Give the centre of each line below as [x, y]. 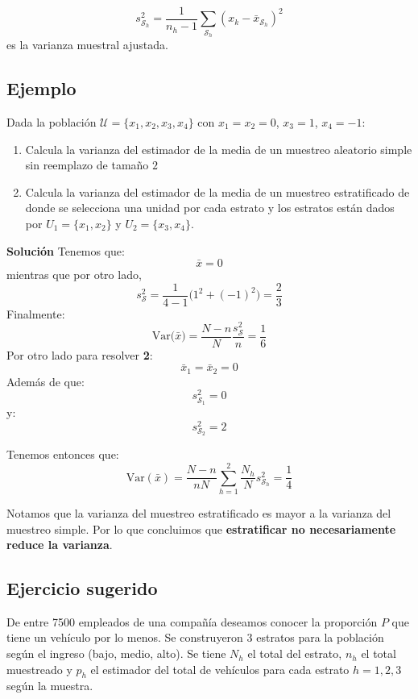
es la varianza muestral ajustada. [87, 45]
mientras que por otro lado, [74, 275]
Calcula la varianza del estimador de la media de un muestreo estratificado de [217, 191]
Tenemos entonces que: [63, 454]
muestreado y [39, 669]
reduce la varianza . [60, 545]
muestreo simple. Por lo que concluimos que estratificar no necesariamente [201, 528]
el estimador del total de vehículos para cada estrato [220, 669]
